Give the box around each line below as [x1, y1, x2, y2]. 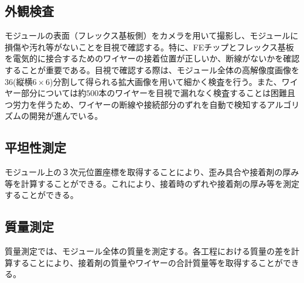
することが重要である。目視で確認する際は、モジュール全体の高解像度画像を [5, 63, 299, 76]
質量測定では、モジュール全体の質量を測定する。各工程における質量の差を [5, 245, 292, 257]
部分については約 [21, 87, 87, 99]
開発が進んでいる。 [29, 110, 103, 122]
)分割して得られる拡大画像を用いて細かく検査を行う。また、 [50, 75, 282, 87]
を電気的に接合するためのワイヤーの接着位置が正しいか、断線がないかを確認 [5, 52, 300, 64]
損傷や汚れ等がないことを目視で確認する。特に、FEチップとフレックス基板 [5, 40, 294, 53]
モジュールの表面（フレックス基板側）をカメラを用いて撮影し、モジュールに [5, 29, 299, 42]
